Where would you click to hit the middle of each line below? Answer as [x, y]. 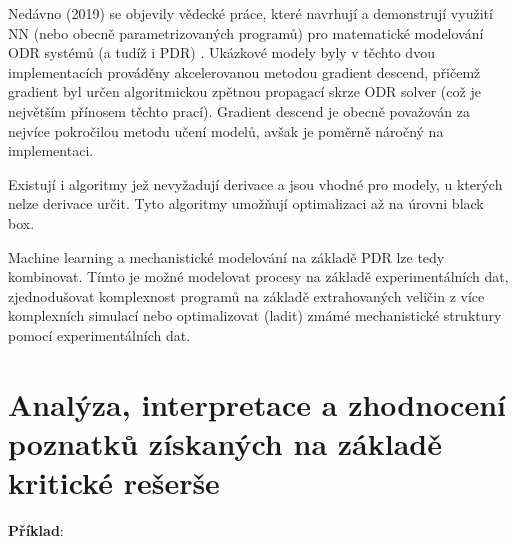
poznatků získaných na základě [225, 442]
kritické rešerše [114, 482]
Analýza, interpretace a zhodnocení [257, 403]
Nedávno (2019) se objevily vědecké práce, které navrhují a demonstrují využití [250, 13]
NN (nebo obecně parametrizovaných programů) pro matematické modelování [246, 32]
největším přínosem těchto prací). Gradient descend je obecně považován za [239, 110]
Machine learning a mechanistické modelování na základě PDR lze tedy [226, 256]
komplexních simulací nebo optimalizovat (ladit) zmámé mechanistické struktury [255, 315]
